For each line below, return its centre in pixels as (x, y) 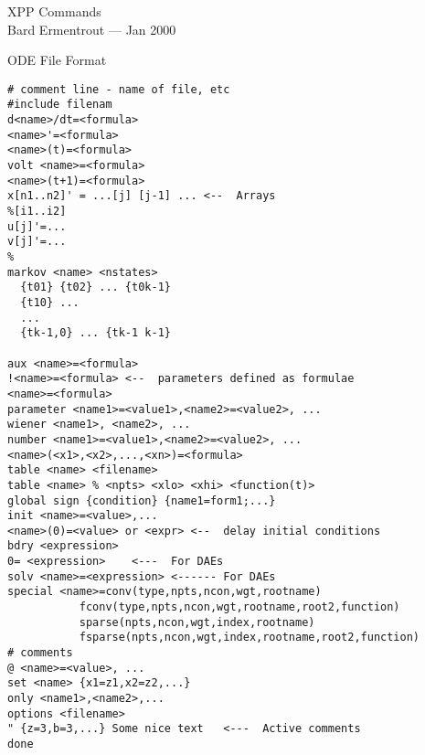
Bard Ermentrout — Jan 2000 (92, 29)
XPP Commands (54, 11)
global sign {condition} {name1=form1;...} (142, 500)
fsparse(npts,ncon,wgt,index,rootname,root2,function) (250, 638)
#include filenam (60, 105)
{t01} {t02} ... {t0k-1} (96, 287)
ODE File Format (57, 60)
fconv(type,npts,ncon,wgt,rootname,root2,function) (239, 607)
